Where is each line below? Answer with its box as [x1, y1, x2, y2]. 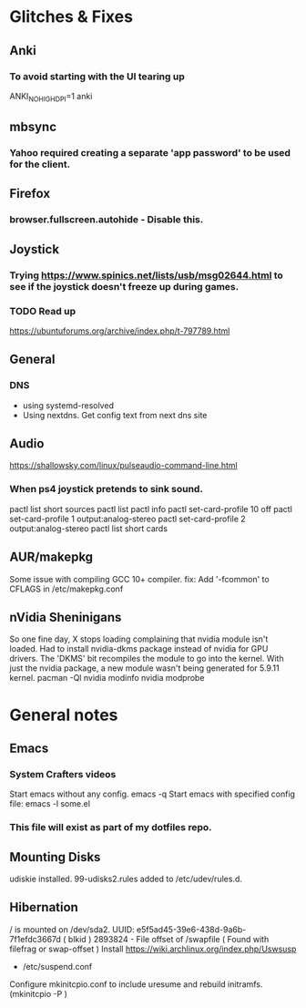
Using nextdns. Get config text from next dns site [22, 409, 208, 420]
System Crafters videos [9, 767, 117, 780]
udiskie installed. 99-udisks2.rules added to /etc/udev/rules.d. [9, 873, 243, 884]
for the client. [9, 158, 71, 170]
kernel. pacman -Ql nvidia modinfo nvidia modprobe [9, 673, 205, 684]
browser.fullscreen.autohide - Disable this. [9, 213, 204, 226]
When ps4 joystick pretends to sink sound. [9, 483, 203, 496]
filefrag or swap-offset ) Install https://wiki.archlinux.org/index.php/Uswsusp [9, 943, 297, 954]
